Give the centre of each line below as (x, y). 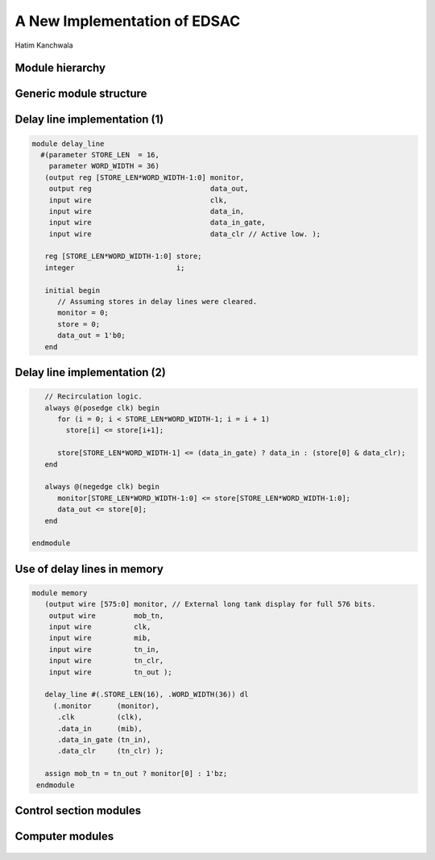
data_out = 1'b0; (92, 336)
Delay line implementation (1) (89, 120)
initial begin (72, 290)
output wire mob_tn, (106, 616)
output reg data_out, (149, 189)
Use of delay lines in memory (89, 569)
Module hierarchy (60, 68)
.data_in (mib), (100, 728)
